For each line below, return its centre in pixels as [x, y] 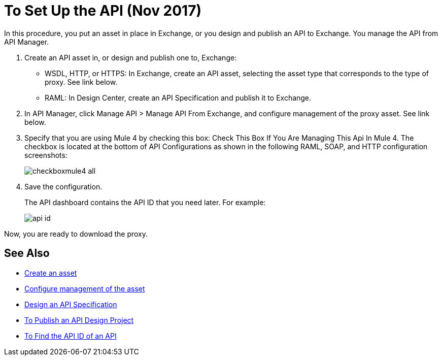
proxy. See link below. [81, 82]
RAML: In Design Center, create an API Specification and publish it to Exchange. [178, 97]
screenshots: [46, 155]
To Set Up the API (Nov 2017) [103, 11]
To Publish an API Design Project [79, 320]
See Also [27, 253]
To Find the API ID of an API [71, 336]
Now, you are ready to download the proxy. [76, 234]
